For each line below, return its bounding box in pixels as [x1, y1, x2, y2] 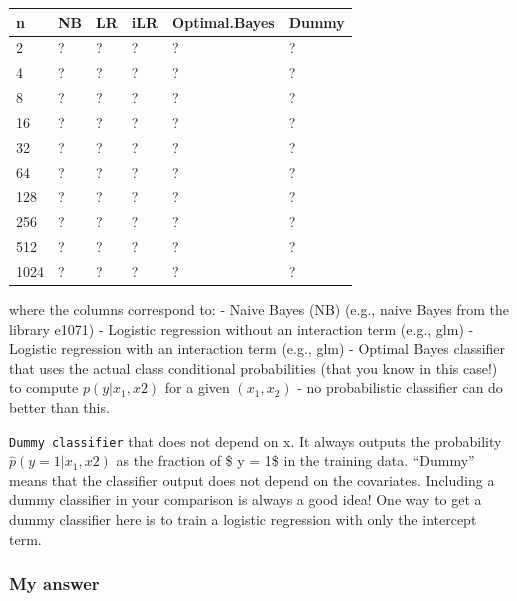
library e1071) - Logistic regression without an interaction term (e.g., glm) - [9, 318, 474, 339]
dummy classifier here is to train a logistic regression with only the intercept [9, 509, 477, 530]
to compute [9, 377, 79, 398]
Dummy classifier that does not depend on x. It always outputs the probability [9, 430, 502, 451]
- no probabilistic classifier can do [297, 377, 503, 398]
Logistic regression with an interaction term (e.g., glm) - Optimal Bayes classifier [9, 338, 506, 359]
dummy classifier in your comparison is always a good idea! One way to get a [9, 489, 482, 510]
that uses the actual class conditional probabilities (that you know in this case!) [9, 357, 498, 378]
